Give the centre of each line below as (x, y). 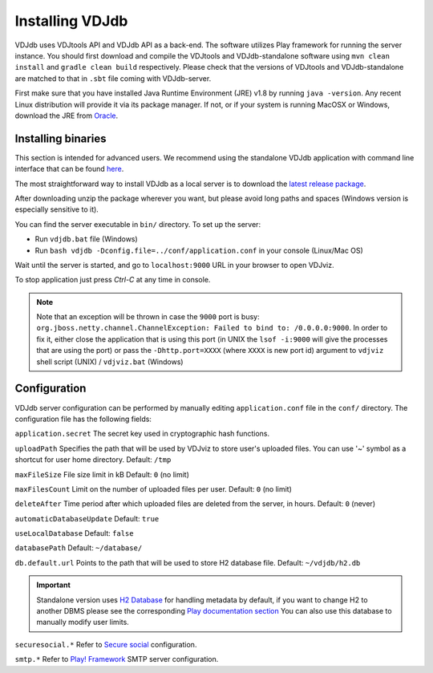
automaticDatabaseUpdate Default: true (87, 518)
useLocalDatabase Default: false (74, 533)
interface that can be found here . (69, 169)
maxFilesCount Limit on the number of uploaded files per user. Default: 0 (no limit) (154, 489)
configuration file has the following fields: (83, 419)
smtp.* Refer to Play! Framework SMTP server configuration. (117, 659)
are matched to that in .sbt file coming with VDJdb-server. (113, 78)
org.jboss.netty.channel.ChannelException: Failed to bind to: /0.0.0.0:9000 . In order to (212, 328)
